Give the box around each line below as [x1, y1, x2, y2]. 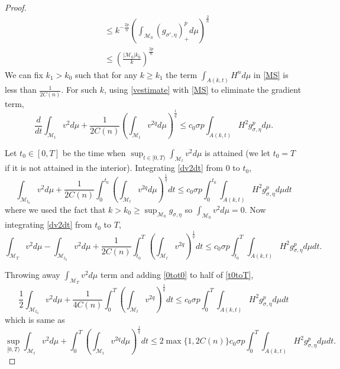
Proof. [5, 1, 27, 13]
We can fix [5, 68, 43, 80]
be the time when [62, 146, 126, 158]
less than [5, 83, 37, 96]
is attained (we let [205, 146, 270, 158]
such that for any [75, 68, 138, 80]
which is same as [5, 313, 65, 325]
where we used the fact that [5, 203, 106, 215]
